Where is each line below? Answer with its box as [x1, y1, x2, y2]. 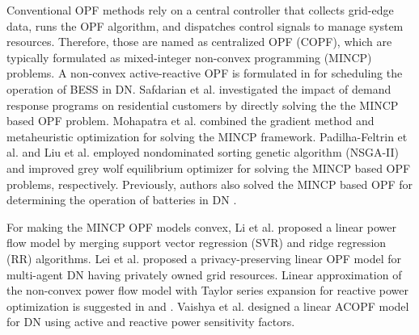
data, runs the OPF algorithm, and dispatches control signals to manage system [6, 17, 404, 34]
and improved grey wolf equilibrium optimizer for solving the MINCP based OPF [6, 159, 411, 176]
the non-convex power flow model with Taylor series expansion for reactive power [6, 282, 409, 299]
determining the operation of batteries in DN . [6, 191, 237, 208]
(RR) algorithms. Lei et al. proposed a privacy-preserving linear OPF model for [6, 249, 401, 266]
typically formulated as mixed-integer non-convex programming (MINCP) [6, 48, 372, 65]
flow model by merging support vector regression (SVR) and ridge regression [6, 234, 387, 251]
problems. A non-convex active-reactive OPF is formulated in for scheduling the [6, 65, 403, 82]
